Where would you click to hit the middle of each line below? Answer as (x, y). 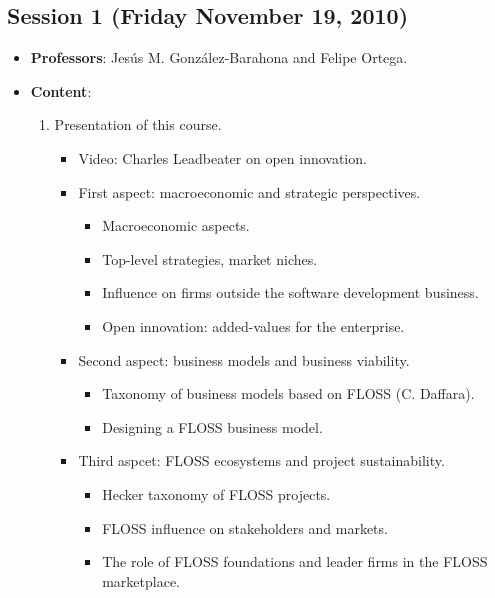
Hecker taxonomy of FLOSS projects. (216, 493)
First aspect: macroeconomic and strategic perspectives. (249, 191)
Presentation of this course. (138, 124)
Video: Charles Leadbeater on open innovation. (222, 157)
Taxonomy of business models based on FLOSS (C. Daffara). (288, 393)
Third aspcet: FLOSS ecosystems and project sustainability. (261, 460)
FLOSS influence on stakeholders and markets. (245, 527)
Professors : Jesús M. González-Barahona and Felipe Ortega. (219, 57)
